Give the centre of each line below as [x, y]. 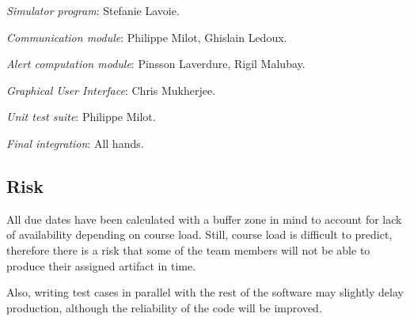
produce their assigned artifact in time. [101, 265]
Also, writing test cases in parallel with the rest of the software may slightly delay [205, 292]
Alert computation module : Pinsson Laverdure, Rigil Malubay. [156, 64]
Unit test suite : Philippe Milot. [81, 117]
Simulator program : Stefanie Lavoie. [93, 10]
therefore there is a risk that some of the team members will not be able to [188, 249]
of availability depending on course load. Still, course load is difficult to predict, [199, 234]
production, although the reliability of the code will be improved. [164, 307]
